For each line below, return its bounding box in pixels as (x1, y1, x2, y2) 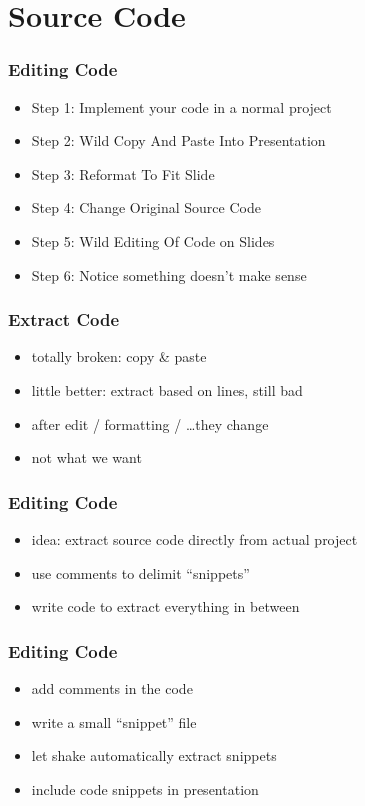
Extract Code (8, 307, 120, 332)
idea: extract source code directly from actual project (31, 528, 358, 549)
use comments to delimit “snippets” (31, 562, 250, 583)
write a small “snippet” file (31, 711, 197, 732)
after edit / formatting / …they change (31, 413, 269, 434)
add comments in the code (31, 677, 193, 698)
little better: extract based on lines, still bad (31, 379, 303, 400)
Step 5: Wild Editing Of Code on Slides (31, 230, 275, 251)
